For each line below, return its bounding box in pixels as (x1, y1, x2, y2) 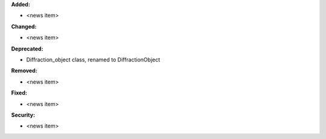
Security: (11, 111, 36, 119)
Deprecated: (11, 45, 43, 52)
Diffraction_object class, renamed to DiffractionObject (26, 56, 161, 63)
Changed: (11, 23, 37, 30)
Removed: (11, 67, 37, 75)
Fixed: (11, 89, 27, 96)
